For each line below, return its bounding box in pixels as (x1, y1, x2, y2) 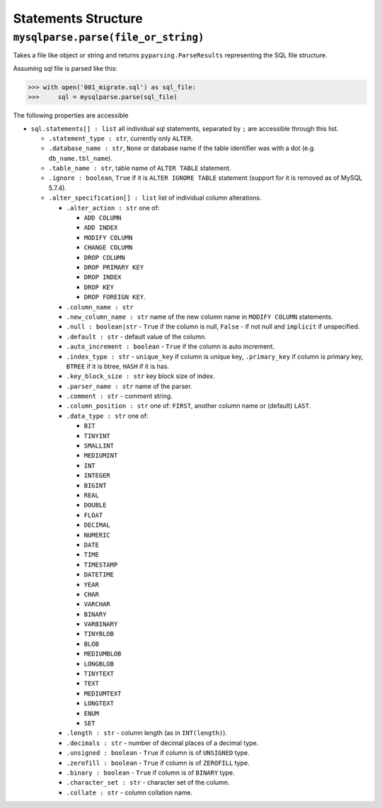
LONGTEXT (83, 700, 115, 707)
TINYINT (83, 432, 111, 440)
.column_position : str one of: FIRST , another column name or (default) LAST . (66, 402, 311, 410)
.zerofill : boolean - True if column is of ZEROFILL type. (66, 758, 250, 767)
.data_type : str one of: (66, 411, 149, 420)
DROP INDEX (83, 273, 122, 281)
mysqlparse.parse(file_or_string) (13, 31, 204, 44)
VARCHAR (83, 601, 111, 608)
